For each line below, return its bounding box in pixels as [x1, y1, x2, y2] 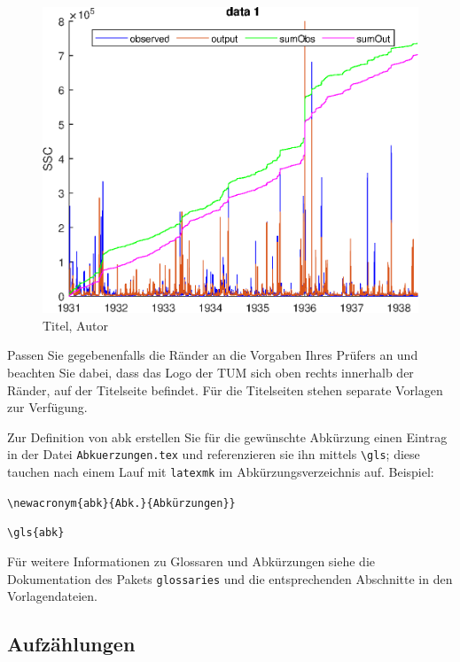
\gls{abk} [7, 526, 65, 540]
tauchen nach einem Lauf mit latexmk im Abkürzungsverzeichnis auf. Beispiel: [7, 463, 434, 481]
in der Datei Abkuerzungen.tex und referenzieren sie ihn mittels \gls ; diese [7, 445, 420, 463]
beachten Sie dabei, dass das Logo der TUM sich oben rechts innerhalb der [7, 363, 414, 382]
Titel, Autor [43, 315, 108, 334]
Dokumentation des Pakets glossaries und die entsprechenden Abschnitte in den [7, 569, 453, 588]
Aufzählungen [7, 630, 136, 658]
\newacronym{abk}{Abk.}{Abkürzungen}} [7, 496, 236, 510]
